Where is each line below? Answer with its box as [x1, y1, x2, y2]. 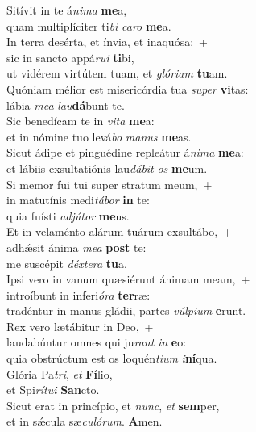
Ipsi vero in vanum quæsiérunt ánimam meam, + [6, 271, 250, 287]
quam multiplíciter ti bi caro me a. [6, 17, 171, 34]
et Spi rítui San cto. [6, 381, 100, 398]
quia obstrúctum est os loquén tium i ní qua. [6, 350, 217, 367]
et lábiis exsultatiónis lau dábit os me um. [6, 159, 208, 176]
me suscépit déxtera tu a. [6, 254, 127, 271]
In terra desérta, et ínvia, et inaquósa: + [6, 33, 208, 50]
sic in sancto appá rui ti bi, [6, 48, 134, 65]
